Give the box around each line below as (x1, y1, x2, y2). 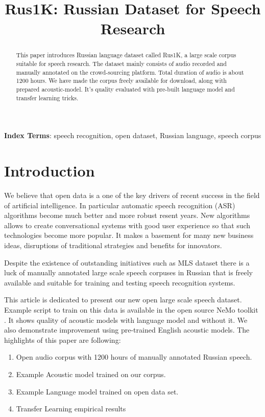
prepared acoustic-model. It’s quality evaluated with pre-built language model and (16, 84, 235, 93)
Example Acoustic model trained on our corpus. (16, 368, 166, 379)
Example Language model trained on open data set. (16, 386, 179, 397)
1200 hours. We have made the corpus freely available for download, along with (16, 76, 227, 85)
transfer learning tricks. (16, 93, 79, 102)
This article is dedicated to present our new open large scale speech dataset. (4, 294, 242, 305)
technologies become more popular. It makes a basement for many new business (4, 230, 254, 240)
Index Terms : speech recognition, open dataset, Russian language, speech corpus (4, 130, 261, 141)
